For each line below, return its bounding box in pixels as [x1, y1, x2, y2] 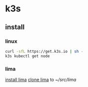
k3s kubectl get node [5, 53, 50, 59]
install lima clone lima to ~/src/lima [5, 77, 77, 83]
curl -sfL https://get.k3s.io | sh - [5, 49, 84, 54]
